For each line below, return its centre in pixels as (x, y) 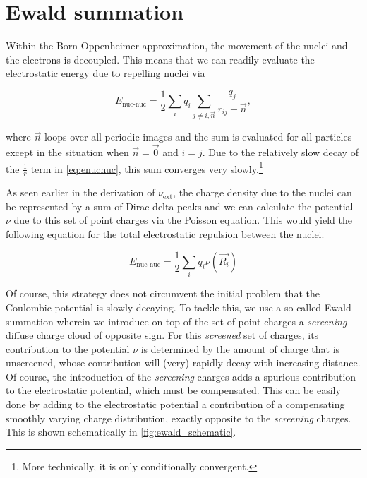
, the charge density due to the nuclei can (263, 192)
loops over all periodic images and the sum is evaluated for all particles (198, 137)
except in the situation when (67, 152)
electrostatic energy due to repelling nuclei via (106, 73)
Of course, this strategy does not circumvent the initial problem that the (163, 293)
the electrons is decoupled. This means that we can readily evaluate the (160, 59)
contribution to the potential (68, 348)
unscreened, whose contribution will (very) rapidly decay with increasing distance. (183, 363)
